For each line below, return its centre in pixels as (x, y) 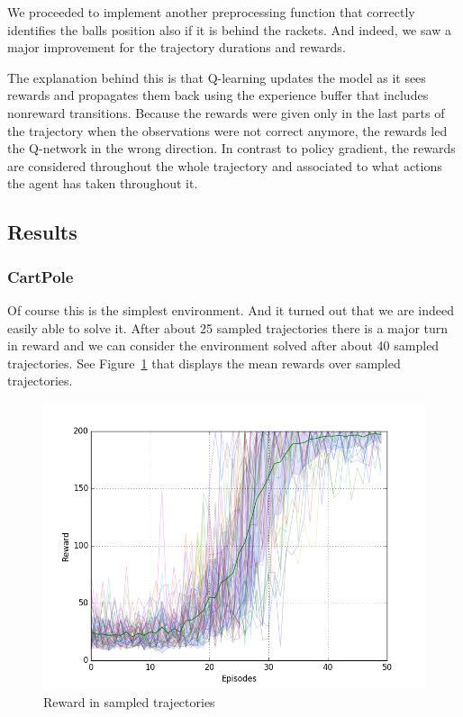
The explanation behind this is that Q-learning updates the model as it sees (217, 77)
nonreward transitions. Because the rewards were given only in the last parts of (226, 112)
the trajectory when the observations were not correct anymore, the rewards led (227, 130)
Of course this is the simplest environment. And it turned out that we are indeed (231, 309)
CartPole (41, 276)
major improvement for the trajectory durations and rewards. (177, 47)
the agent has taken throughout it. (103, 183)
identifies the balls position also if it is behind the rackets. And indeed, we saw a (229, 29)
